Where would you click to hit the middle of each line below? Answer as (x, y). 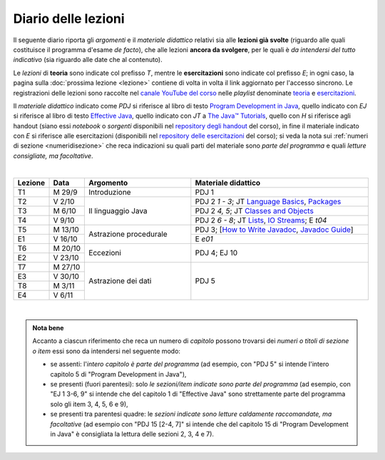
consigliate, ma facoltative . (53, 155)
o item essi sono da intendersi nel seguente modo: (107, 351)
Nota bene (48, 328)
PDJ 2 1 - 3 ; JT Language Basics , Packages (268, 201)
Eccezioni (105, 253)
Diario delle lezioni (69, 19)
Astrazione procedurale (128, 234)
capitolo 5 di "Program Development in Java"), (118, 374)
